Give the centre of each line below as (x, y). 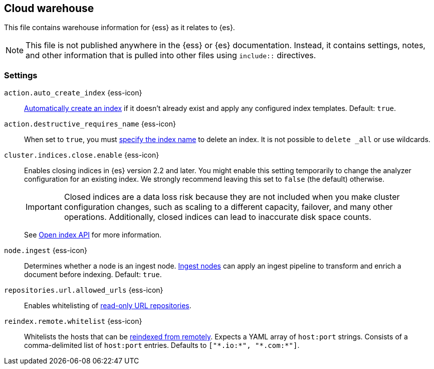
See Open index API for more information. (93, 235)
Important (44, 207)
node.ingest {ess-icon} (46, 251)
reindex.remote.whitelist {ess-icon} (73, 321)
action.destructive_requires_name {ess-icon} (90, 124)
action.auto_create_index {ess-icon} (73, 93)
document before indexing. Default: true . (93, 275)
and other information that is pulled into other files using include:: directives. (171, 55)
